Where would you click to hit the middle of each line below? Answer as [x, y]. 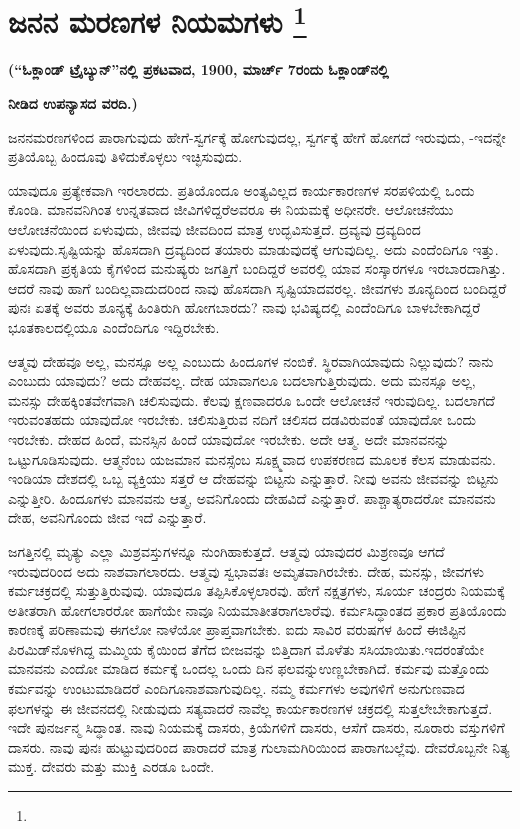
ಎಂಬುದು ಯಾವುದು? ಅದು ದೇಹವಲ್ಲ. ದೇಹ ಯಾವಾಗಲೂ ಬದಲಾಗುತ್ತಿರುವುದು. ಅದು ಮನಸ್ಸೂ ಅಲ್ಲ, [242, 380]
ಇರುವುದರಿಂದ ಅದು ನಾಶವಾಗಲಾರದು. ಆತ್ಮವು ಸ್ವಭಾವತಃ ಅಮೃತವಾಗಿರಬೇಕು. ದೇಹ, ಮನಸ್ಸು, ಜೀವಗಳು [246, 570]
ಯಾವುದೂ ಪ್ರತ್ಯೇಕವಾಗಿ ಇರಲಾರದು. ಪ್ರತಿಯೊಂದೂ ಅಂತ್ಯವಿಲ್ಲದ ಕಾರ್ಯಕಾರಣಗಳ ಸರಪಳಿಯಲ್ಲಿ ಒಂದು [241, 189]
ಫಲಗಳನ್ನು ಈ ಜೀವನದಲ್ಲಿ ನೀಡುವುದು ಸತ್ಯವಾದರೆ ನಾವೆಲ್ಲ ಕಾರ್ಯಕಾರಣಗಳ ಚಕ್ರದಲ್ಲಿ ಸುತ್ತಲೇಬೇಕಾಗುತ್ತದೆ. [250, 707]
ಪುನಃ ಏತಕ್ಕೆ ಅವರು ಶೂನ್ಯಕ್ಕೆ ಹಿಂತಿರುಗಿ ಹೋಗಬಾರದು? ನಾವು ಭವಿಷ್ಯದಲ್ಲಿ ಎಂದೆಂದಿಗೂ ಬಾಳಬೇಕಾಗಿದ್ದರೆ [244, 307]
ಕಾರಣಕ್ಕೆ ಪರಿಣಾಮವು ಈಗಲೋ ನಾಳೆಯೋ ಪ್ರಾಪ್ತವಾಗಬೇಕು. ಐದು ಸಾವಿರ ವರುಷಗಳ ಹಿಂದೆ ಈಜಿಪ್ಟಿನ [237, 629]
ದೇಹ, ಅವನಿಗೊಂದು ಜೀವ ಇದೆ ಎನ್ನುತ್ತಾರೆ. [107, 517]
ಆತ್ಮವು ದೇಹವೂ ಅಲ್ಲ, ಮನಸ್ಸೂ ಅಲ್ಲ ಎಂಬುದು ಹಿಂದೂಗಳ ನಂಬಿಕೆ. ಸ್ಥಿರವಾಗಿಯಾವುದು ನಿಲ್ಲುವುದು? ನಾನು [251, 360]
